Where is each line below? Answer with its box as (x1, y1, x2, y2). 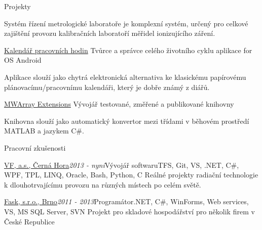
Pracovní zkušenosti (4, 142, 66, 153)
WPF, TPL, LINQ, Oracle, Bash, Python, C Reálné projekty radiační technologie (4, 169, 258, 180)
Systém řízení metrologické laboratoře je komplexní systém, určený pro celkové (4, 18, 248, 28)
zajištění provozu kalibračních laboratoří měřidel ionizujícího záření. (4, 28, 215, 38)
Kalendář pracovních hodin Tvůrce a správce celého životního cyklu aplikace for (4, 44, 252, 55)
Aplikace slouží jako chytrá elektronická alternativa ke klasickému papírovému (4, 71, 246, 82)
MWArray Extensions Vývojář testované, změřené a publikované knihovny (4, 99, 234, 109)
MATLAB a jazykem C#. (4, 125, 84, 136)
